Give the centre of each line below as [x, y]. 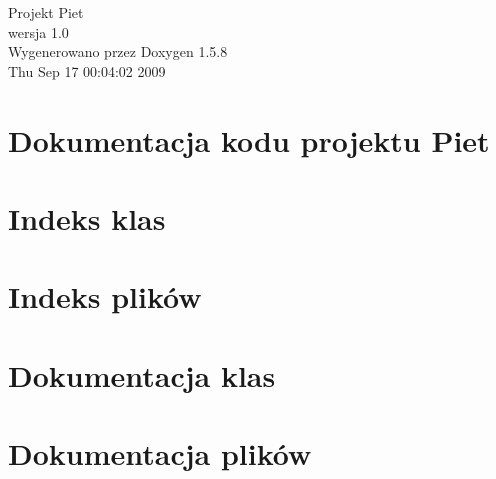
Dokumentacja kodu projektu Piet [249, 139]
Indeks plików [105, 296]
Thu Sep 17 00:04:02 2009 [87, 70]
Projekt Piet [46, 12]
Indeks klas [87, 217]
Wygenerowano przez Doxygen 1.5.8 [118, 51]
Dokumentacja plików [160, 453]
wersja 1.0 [38, 31]
